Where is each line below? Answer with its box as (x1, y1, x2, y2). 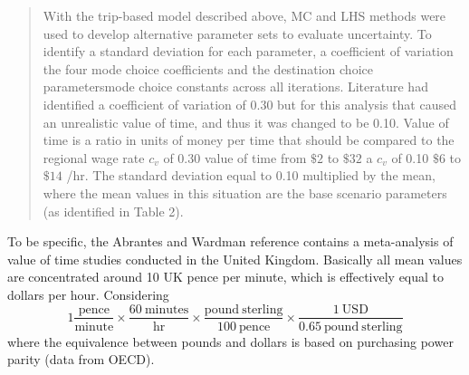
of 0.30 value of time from (163, 148, 307, 167)
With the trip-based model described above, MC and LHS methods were (43, 6, 446, 24)
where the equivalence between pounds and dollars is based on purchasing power (7, 332, 454, 351)
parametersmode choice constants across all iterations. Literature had (43, 77, 428, 96)
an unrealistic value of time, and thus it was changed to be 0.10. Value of (43, 112, 449, 131)
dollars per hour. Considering (7, 284, 169, 303)
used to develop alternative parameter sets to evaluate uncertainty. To (43, 24, 432, 43)
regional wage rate (43, 148, 145, 167)
